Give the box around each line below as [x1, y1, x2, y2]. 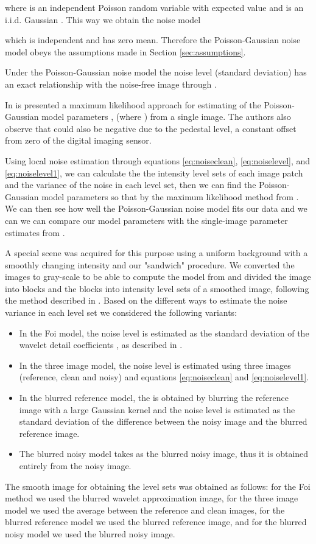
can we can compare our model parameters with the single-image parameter [5, 214, 288, 226]
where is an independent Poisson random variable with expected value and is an [5, 1, 304, 13]
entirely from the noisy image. [19, 459, 132, 472]
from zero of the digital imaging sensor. [5, 134, 152, 147]
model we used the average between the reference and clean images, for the [5, 503, 285, 516]
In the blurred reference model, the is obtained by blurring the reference [19, 391, 289, 404]
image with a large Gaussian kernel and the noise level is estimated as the [19, 403, 295, 416]
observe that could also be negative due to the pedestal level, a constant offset [5, 122, 297, 134]
